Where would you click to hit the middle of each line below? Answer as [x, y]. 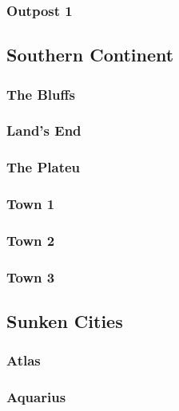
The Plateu [44, 167]
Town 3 [31, 277]
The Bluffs [41, 94]
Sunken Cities [65, 321]
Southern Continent [90, 55]
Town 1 [31, 204]
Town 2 [31, 240]
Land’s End [44, 130]
